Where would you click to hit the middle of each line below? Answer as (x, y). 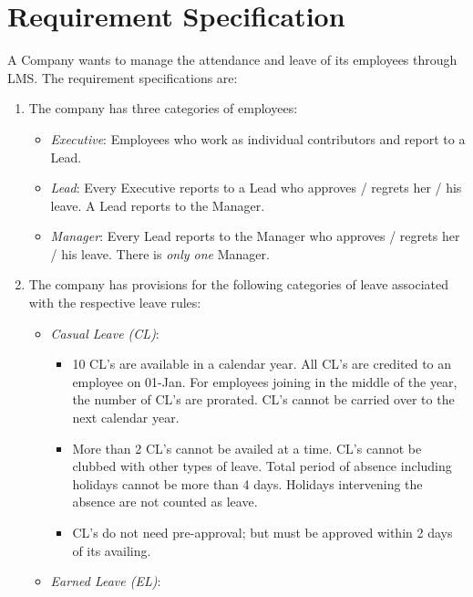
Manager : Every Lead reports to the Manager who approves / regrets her (255, 236)
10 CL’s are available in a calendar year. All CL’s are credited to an (262, 364)
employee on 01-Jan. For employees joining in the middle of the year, (265, 381)
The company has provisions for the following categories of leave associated (239, 284)
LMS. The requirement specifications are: (123, 77)
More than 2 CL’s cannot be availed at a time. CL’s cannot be (247, 448)
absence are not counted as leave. (165, 502)
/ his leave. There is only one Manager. (160, 253)
